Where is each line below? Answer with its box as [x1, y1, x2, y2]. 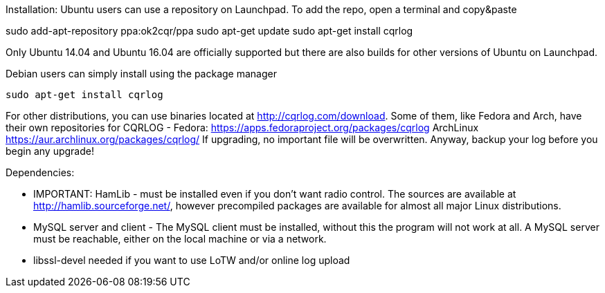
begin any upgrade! [6, 145, 94, 157]
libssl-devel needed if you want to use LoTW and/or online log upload [33, 254, 350, 266]
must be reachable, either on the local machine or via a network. [33, 233, 327, 245]
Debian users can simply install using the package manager [6, 68, 277, 79]
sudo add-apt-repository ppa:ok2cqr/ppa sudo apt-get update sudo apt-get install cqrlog [6, 25, 413, 37]
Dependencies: [6, 167, 75, 178]
